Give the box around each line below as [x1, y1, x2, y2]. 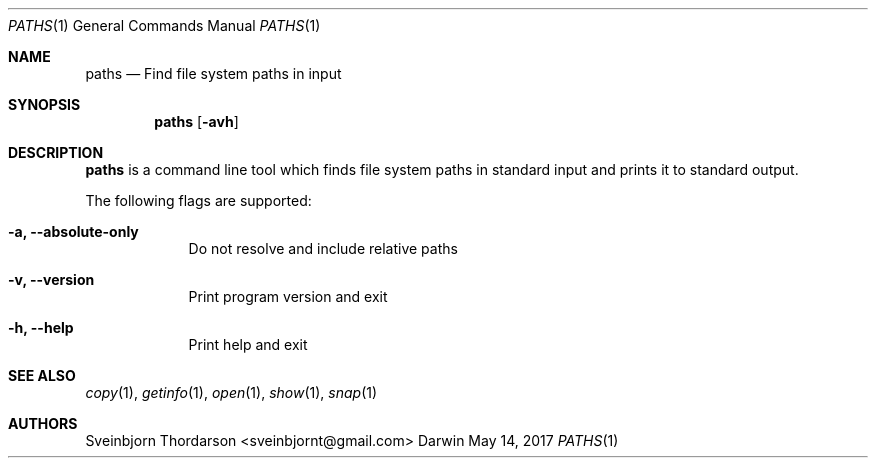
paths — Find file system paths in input [85, 65, 342, 82]
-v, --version [8, 271, 95, 288]
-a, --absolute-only [8, 223, 139, 240]
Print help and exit [188, 336, 308, 353]
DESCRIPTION [8, 144, 104, 161]
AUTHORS [8, 415, 78, 432]
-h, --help [8, 319, 74, 336]
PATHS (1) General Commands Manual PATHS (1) [8, 17, 321, 34]
